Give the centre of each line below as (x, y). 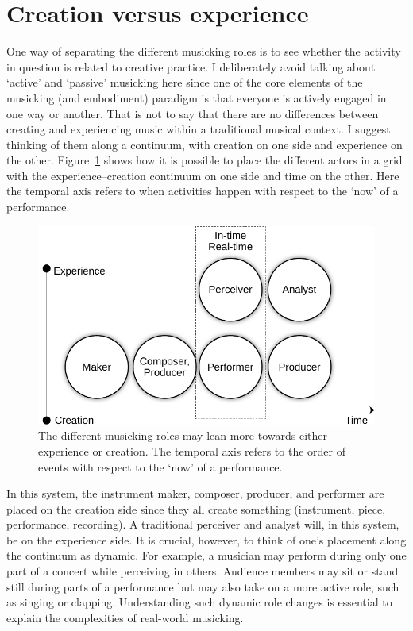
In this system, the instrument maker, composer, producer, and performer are (195, 493)
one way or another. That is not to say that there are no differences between (193, 113)
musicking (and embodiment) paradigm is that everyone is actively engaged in (197, 97)
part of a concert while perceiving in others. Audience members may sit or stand (203, 571)
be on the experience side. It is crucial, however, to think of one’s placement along (206, 539)
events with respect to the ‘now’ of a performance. (160, 466)
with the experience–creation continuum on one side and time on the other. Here (203, 175)
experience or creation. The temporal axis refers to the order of (192, 450)
